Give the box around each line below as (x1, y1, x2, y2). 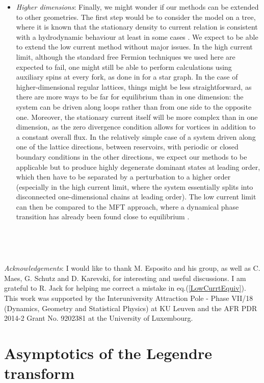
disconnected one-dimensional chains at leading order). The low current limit (16, 191, 256, 202)
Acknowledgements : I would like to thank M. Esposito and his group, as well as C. (4, 263, 260, 273)
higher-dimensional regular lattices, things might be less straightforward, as (16, 81, 252, 92)
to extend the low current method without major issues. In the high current (16, 41, 253, 52)
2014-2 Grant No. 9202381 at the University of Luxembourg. (4, 313, 193, 323)
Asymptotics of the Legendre (4, 343, 212, 363)
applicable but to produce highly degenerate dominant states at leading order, (16, 161, 260, 172)
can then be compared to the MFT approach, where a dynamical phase (16, 201, 239, 212)
